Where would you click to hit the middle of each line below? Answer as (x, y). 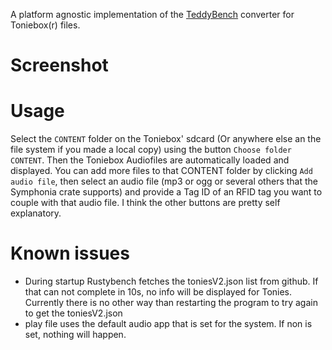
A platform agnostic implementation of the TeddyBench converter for (152, 14)
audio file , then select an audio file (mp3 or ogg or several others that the (164, 181)
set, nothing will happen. (75, 335)
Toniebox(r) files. (45, 25)
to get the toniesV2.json (73, 313)
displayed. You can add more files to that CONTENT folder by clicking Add (161, 171)
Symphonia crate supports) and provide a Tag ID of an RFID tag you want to (166, 192)
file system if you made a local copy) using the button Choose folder (151, 150)
